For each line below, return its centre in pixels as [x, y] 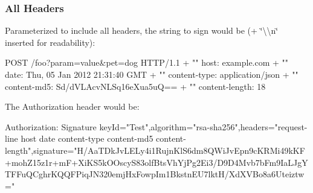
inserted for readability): [50, 42]
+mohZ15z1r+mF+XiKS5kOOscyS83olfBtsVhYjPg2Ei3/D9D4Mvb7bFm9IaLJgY [156, 162]
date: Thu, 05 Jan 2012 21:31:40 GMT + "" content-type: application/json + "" [152, 74]
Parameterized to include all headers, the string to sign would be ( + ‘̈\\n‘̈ [142, 30]
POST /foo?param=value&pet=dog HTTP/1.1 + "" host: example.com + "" [147, 62]
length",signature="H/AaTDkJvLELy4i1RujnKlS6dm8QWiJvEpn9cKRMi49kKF [155, 150]
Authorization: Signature [51, 126]
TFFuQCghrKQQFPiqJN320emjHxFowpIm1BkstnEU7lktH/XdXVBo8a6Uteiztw [155, 174]
